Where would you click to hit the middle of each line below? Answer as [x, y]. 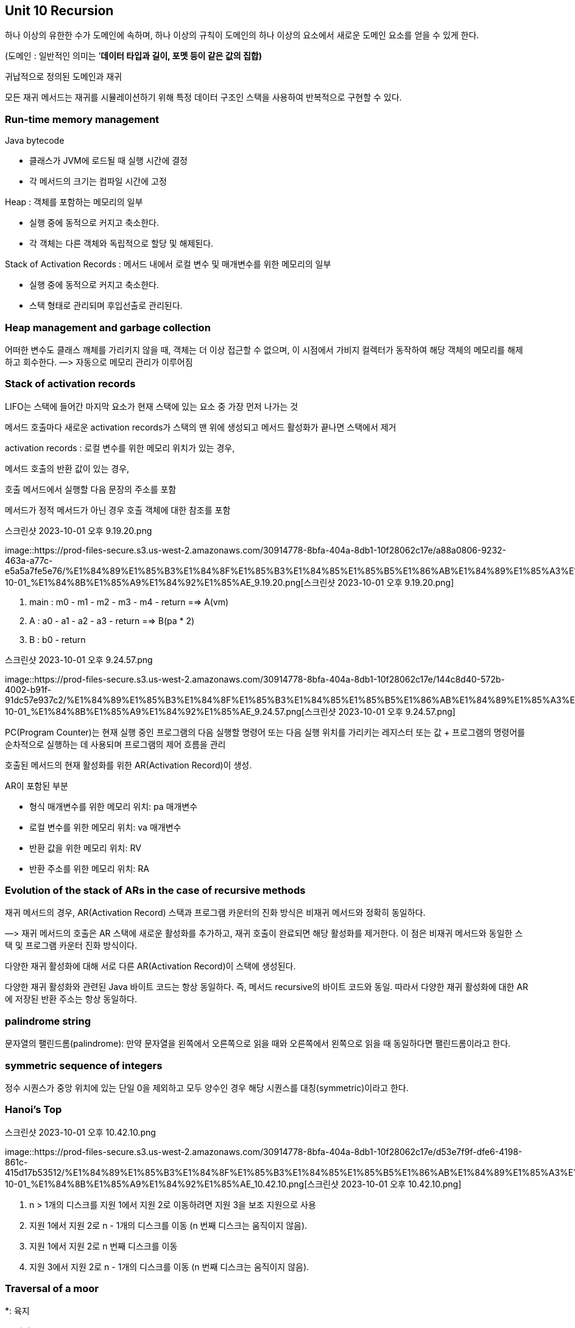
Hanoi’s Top [34, 1110]
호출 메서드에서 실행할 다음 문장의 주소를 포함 [91, 489]
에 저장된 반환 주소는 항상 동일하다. [71, 999]
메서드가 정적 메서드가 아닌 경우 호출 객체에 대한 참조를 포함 [118, 510]
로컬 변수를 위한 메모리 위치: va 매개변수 [105, 827]
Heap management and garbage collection [108, 327]
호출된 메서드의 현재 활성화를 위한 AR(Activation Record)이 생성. [129, 765]
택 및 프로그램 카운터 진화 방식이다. [71, 946]
